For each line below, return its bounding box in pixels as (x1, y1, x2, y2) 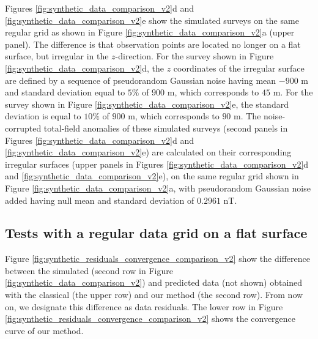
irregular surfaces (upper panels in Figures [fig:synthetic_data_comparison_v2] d (5, 157, 309, 170)
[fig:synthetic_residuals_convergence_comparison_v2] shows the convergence (5, 312, 296, 325)
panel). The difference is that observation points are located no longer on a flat (5, 37, 301, 50)
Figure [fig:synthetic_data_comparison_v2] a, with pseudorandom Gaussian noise (5, 181, 311, 194)
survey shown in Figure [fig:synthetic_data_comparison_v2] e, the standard (5, 97, 289, 110)
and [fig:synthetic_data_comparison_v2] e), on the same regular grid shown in (5, 169, 299, 182)
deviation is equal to (5, 110, 81, 122)
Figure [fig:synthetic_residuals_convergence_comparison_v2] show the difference (5, 252, 310, 265)
